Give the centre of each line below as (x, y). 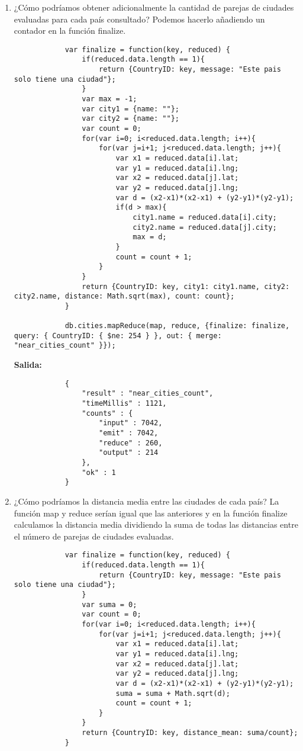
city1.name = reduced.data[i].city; (205, 217)
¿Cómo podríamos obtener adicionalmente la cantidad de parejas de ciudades (154, 7)
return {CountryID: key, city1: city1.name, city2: (186, 286)
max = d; (150, 237)
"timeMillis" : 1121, (124, 404)
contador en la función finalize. (70, 31)
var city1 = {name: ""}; (130, 109)
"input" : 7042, (130, 423)
